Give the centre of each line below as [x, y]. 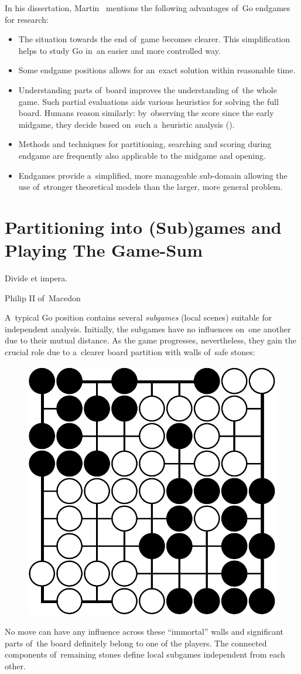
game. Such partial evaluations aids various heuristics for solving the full [148, 101]
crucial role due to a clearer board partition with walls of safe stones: [130, 352]
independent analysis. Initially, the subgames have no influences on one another [148, 329]
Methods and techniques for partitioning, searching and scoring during [145, 144]
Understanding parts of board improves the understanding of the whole [148, 89]
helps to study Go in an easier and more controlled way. [119, 50]
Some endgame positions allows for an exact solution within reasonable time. [157, 70]
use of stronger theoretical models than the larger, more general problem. [150, 187]
